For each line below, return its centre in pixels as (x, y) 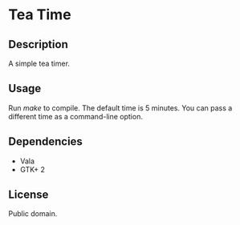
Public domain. (33, 214)
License (28, 195)
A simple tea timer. (39, 63)
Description (38, 44)
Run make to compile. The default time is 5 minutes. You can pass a (120, 108)
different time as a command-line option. (75, 116)
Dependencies (45, 142)
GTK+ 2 (33, 169)
